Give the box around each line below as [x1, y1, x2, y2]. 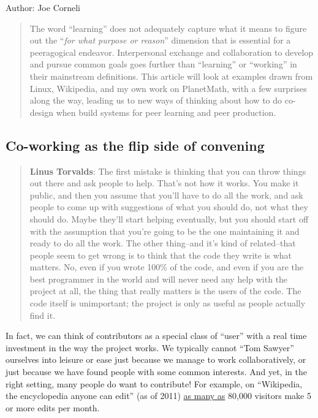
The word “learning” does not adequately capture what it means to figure [29, 21, 307, 34]
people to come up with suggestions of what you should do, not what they [29, 200, 308, 213]
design [29, 105, 53, 118]
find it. [29, 308, 56, 321]
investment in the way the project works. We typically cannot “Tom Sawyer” [6, 341, 294, 354]
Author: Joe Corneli [6, 1, 81, 13]
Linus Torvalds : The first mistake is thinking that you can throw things [29, 164, 306, 177]
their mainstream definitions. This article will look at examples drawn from [29, 69, 313, 82]
